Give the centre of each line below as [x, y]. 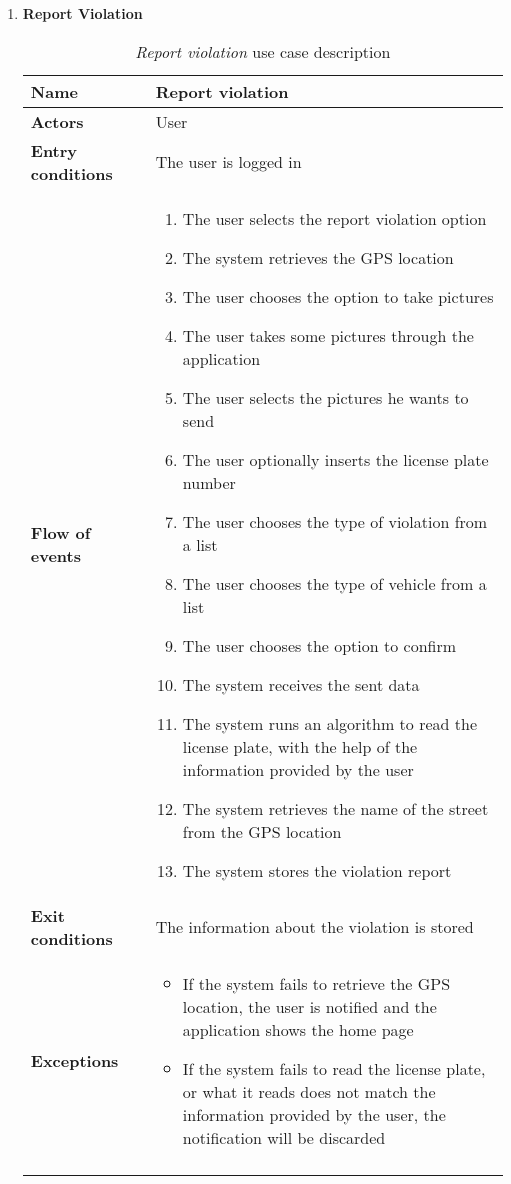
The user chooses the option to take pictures [338, 296]
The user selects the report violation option [334, 218]
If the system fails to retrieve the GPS [316, 983]
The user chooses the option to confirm [319, 645]
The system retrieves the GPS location [318, 257]
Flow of [60, 533]
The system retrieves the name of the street [335, 808]
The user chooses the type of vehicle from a [334, 583]
